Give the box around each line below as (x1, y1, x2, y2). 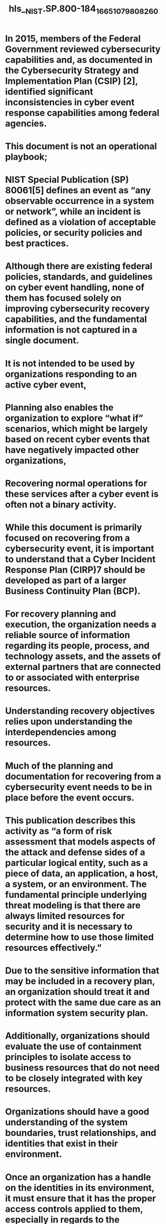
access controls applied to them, (5, 1203, 143, 1215)
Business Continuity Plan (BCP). (5, 585, 141, 597)
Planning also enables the (5, 402, 114, 413)
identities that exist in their (5, 1138, 118, 1149)
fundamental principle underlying (5, 889, 147, 900)
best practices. (5, 238, 69, 249)
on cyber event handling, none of (5, 282, 145, 293)
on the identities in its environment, (5, 1182, 155, 1194)
